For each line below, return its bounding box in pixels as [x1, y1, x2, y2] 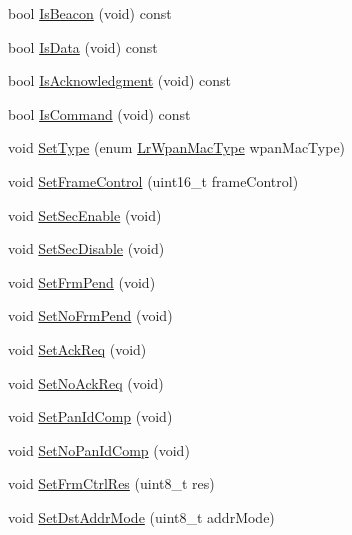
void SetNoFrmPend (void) [8, 305, 173, 326]
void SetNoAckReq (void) [8, 372, 164, 393]
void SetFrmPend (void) [8, 271, 156, 292]
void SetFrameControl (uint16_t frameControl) [8, 170, 299, 191]
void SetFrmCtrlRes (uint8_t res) [8, 473, 215, 494]
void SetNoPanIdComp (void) [8, 439, 190, 460]
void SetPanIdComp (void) [8, 406, 173, 427]
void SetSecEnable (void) [8, 204, 162, 225]
